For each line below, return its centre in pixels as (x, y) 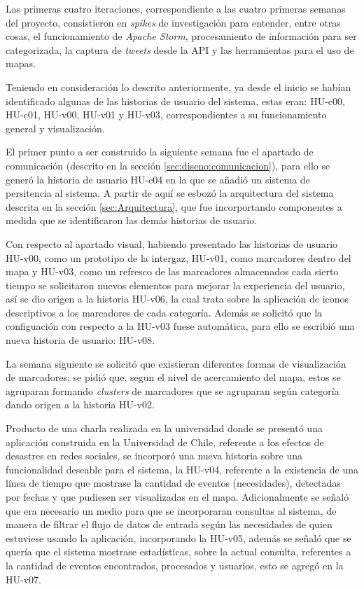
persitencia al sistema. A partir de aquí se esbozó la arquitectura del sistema (170, 193)
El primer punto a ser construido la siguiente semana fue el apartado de (160, 152)
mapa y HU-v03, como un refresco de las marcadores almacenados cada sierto (172, 271)
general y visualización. (55, 128)
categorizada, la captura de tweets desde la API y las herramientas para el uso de (180, 49)
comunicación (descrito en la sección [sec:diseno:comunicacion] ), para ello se (168, 165)
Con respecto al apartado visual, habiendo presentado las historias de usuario (172, 243)
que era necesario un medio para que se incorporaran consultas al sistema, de (171, 510)
